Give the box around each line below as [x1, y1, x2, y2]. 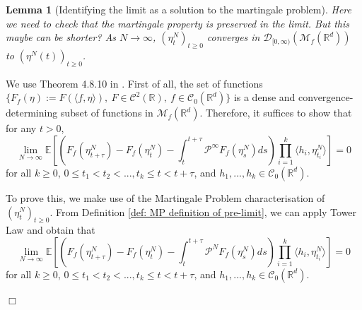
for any [6, 121, 37, 136]
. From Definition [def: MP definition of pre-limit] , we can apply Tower [49, 204, 357, 219]
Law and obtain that [6, 222, 95, 237]
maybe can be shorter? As [6, 30, 117, 44]
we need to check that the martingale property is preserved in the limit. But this [6, 16, 349, 30]
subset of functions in [60, 105, 153, 120]
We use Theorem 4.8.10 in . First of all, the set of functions [6, 76, 263, 90]
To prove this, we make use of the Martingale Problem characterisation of [6, 190, 325, 205]
